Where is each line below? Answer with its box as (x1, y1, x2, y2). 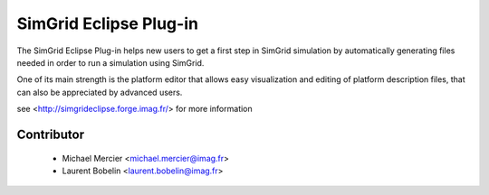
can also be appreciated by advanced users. (16, 87, 183, 97)
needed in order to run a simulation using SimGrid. (16, 57, 205, 68)
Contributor (16, 126, 85, 142)
